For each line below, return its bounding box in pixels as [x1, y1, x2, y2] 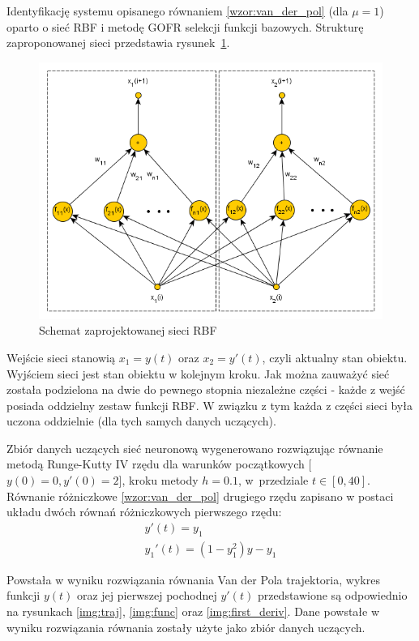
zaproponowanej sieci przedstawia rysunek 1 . [6, 34, 230, 51]
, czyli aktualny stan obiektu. [262, 348, 408, 365]
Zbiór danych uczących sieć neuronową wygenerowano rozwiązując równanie [6, 439, 383, 456]
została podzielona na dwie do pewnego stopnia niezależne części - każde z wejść [6, 381, 405, 398]
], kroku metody [118, 472, 199, 489]
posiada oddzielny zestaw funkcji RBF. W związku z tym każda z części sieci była [6, 396, 413, 413]
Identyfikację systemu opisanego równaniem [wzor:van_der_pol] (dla [6, 2, 348, 19]
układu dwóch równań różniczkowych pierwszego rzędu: [6, 503, 282, 520]
